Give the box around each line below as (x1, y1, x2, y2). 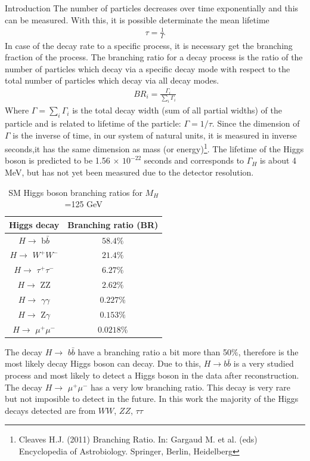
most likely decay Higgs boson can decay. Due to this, (5, 357, 201, 370)
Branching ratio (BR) (67, 218, 159, 230)
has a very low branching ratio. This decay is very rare (91, 380, 290, 393)
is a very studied (233, 357, 294, 370)
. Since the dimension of (212, 116, 300, 129)
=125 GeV (64, 198, 103, 210)
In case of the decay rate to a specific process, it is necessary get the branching (5, 39, 293, 51)
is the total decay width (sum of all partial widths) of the (72, 104, 282, 116)
